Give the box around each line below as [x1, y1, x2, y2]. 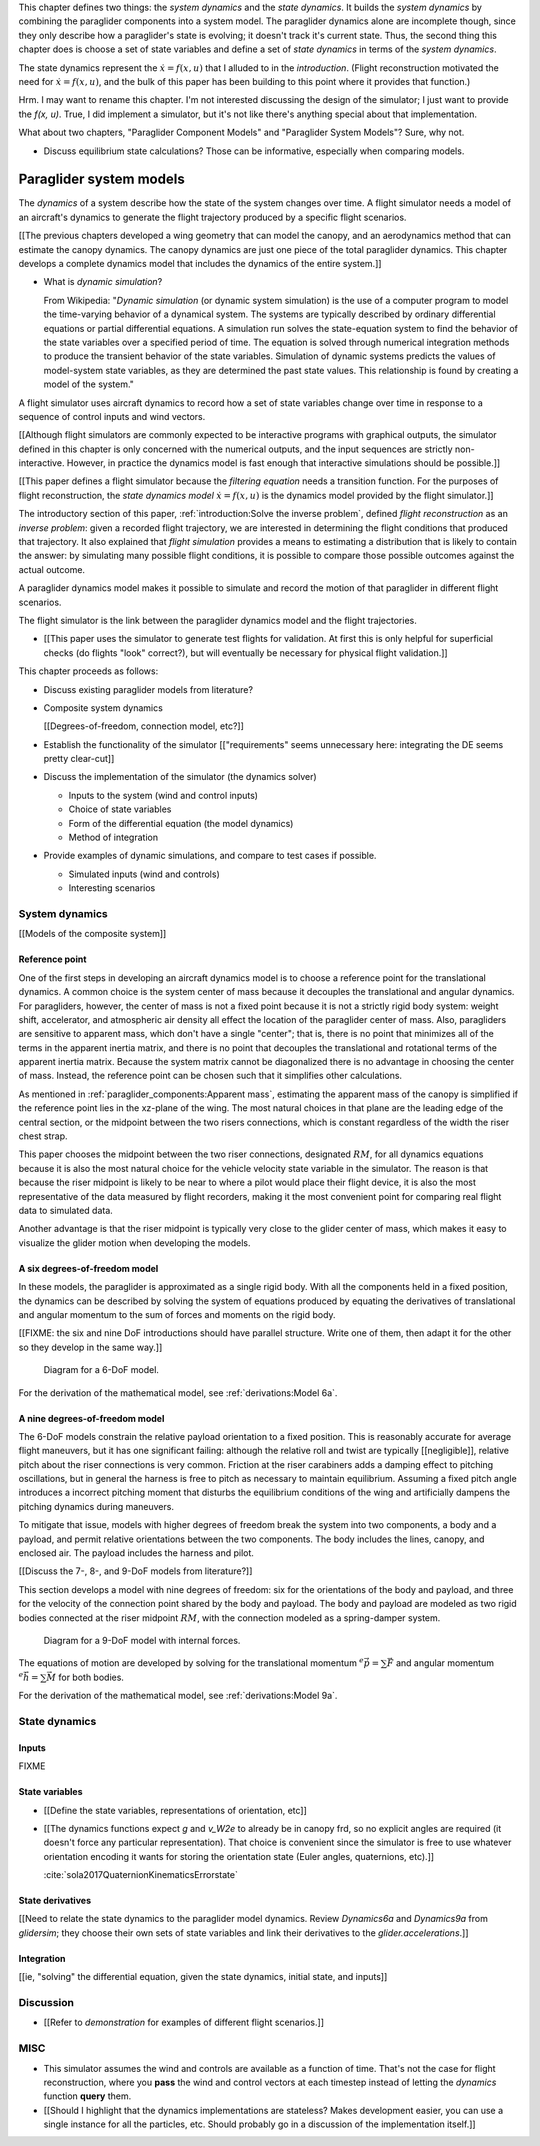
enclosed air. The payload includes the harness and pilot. [18, 1547, 255, 1559]
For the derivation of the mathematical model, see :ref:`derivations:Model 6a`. [18, 1386, 338, 1399]
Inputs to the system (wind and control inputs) [68, 789, 259, 801]
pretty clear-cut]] [43, 753, 115, 765]
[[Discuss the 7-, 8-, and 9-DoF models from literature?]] [18, 1565, 253, 1577]
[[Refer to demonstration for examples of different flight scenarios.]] [43, 2016, 325, 2029]
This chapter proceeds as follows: [18, 665, 159, 677]
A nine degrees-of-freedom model [18, 1412, 165, 1424]
